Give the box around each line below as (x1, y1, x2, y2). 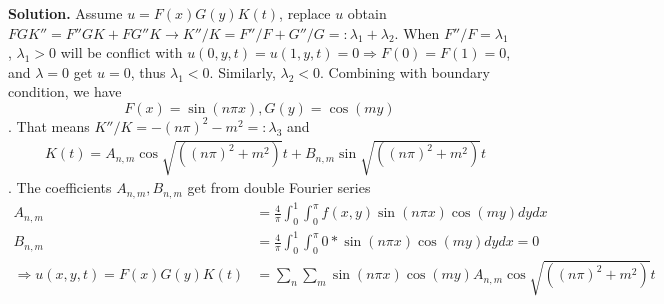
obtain (347, 3, 387, 23)
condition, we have (8, 81, 122, 102)
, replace (279, 3, 331, 23)
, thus (130, 61, 166, 82)
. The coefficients (8, 177, 112, 198)
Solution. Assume (8, 3, 123, 23)
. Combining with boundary (319, 61, 490, 82)
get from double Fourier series (187, 177, 371, 198)
